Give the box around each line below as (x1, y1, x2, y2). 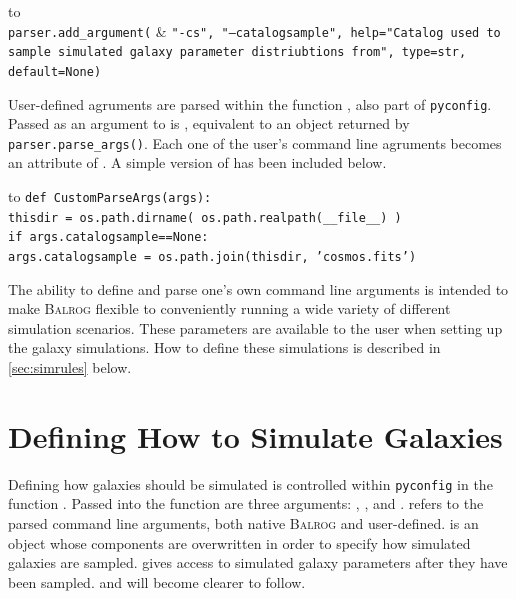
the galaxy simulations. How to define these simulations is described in (8, 337, 441, 358)
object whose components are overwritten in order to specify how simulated (8, 532, 471, 553)
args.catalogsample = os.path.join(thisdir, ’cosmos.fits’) (8, 250, 417, 265)
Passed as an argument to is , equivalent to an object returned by (8, 113, 410, 134)
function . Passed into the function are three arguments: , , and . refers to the (8, 493, 484, 514)
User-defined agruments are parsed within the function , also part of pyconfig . (8, 93, 492, 114)
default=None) (8, 64, 102, 79)
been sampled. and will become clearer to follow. (8, 571, 306, 592)
